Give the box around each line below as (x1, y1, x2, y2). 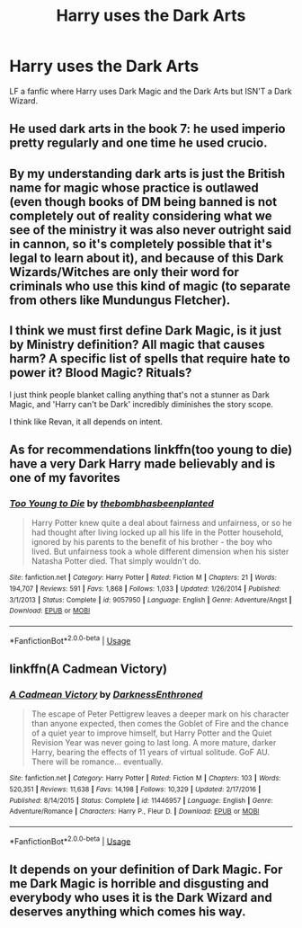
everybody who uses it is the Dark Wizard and (9, 889, 272, 905)
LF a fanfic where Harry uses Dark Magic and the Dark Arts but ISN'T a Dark (9, 85, 292, 96)
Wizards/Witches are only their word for (9, 264, 240, 280)
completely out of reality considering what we (9, 208, 272, 223)
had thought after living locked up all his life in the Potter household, (31, 527, 284, 538)
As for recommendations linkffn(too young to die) (9, 442, 293, 457)
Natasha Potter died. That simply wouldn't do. (31, 556, 201, 567)
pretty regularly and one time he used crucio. (9, 136, 268, 151)
